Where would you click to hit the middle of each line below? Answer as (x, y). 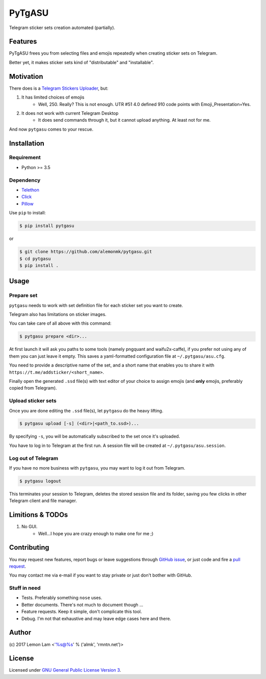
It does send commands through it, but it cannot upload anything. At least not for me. (124, 120)
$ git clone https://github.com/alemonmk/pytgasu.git (86, 252)
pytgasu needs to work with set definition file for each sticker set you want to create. (96, 305)
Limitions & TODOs (39, 515)
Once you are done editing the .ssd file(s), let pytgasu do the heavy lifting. (86, 410)
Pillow (28, 204)
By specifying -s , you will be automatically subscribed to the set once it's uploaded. (95, 437)
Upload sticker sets (33, 401)
